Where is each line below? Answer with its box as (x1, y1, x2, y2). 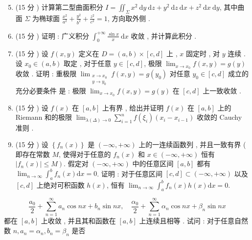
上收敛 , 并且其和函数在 (41, 216, 116, 226)
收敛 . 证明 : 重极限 (15, 68, 77, 78)
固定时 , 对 (185, 48, 220, 59)
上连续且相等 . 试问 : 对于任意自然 (139, 216, 248, 226)
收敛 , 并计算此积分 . (131, 30, 197, 41)
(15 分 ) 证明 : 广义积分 (15, 30, 89, 41)
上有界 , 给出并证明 (102, 102, 164, 112)
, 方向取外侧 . (107, 13, 150, 23)
